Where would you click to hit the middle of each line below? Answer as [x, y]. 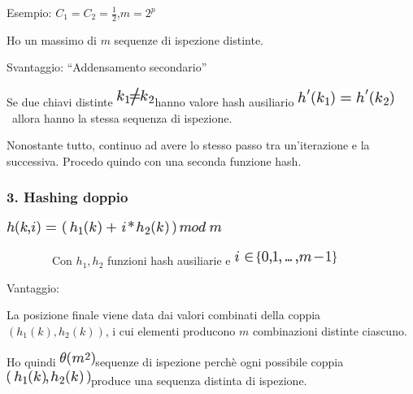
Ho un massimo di [52, 39]
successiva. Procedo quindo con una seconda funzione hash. [154, 160]
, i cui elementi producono [170, 330]
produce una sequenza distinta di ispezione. [199, 381]
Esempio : [29, 12]
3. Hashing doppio [67, 197]
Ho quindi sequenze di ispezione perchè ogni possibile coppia [175, 361]
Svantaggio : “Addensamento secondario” [107, 67]
